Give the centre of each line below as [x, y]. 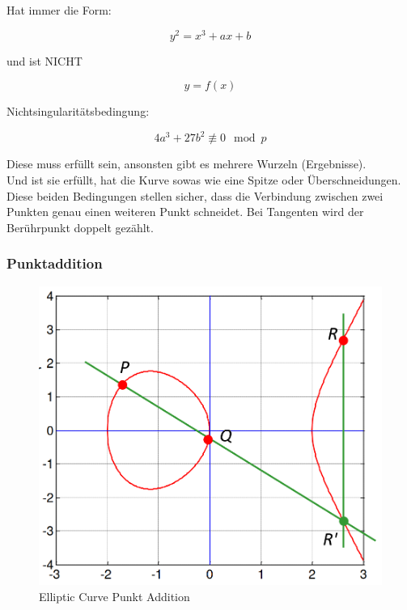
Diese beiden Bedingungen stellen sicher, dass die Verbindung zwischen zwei [195, 195]
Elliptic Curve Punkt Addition [114, 596]
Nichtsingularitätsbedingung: [78, 111]
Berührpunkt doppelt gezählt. [80, 227]
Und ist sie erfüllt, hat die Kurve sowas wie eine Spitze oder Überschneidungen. [204, 179]
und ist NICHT [45, 60]
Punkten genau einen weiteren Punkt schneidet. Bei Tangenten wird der [185, 212]
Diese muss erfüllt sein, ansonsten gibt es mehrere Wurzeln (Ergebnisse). [187, 164]
